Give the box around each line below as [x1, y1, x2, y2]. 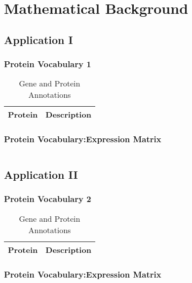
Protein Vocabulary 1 [4, 58, 91, 70]
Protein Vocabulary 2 [4, 193, 91, 205]
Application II [4, 166, 78, 182]
